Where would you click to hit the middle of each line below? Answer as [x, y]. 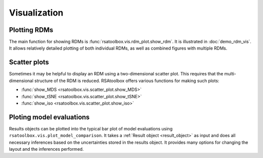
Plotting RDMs [31, 30]
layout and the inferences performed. [46, 149]
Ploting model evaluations [49, 117]
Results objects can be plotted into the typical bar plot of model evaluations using [91, 128]
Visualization [36, 13]
